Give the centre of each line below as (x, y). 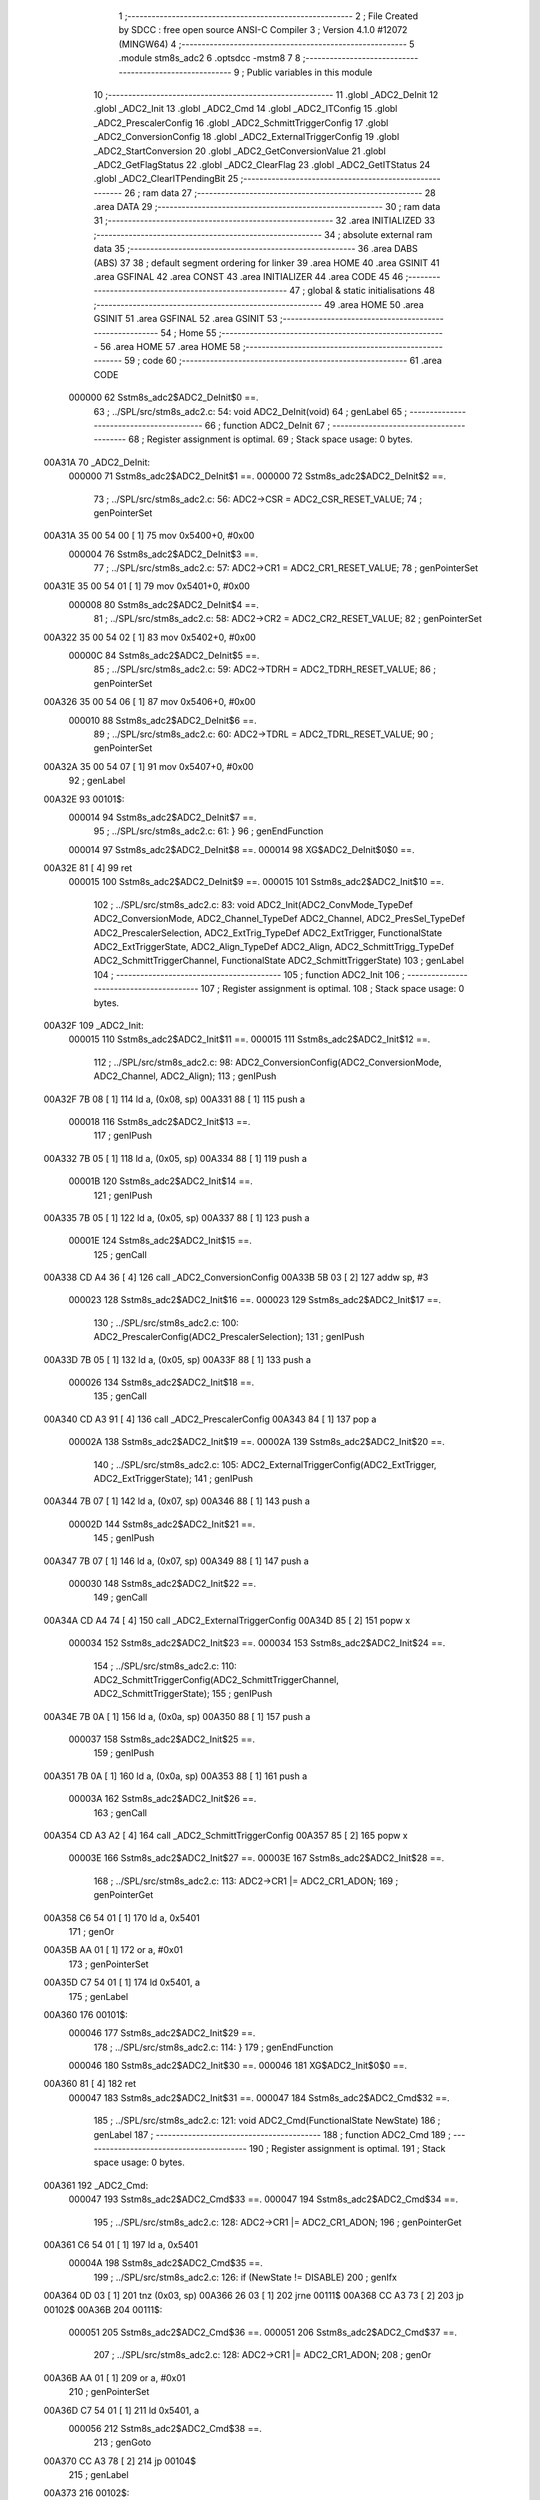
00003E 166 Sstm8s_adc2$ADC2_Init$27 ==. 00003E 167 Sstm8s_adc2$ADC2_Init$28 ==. (256, 1858)
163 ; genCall (120, 1812)
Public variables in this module (309, 72)
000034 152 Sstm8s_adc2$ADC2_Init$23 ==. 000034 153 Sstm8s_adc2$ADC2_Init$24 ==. (257, 1643)
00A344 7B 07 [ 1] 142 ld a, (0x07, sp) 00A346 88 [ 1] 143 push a (176, 1501)
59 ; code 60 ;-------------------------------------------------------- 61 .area (283, 361)
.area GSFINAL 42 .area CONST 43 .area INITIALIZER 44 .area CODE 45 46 (248, 277)
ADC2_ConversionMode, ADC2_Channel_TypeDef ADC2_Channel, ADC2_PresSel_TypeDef (279, 919)
